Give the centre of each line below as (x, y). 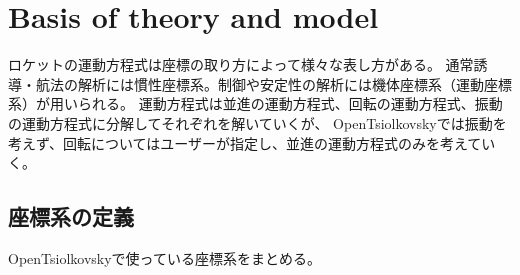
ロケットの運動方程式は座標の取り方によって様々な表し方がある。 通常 (241, 64)
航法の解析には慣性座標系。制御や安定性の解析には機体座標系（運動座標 (273, 83)
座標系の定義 (71, 216)
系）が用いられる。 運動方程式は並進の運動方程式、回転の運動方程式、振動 (255, 103)
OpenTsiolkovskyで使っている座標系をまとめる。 (164, 257)
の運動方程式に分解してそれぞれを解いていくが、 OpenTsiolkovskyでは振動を (257, 122)
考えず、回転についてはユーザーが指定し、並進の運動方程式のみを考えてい (252, 142)
